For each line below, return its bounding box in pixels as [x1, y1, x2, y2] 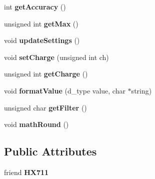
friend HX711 [4, 166, 49, 177]
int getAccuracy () [4, 1, 66, 11]
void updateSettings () [4, 35, 80, 45]
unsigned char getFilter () [4, 102, 87, 112]
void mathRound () [4, 119, 69, 129]
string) [131, 85, 152, 95]
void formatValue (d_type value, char [4, 85, 125, 95]
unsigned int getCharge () [4, 68, 88, 79]
